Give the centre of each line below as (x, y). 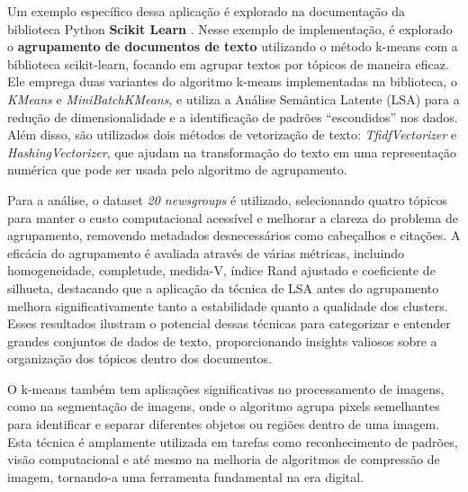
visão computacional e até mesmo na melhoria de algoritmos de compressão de (224, 459)
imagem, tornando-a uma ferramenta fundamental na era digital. (186, 476)
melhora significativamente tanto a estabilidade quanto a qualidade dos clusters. (228, 305)
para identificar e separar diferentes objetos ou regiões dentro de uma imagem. (224, 424)
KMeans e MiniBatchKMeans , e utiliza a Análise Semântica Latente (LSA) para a (234, 98)
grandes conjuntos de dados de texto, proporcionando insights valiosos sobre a (222, 340)
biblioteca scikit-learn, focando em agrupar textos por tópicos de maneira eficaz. (228, 63)
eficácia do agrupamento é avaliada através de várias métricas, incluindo (206, 252)
